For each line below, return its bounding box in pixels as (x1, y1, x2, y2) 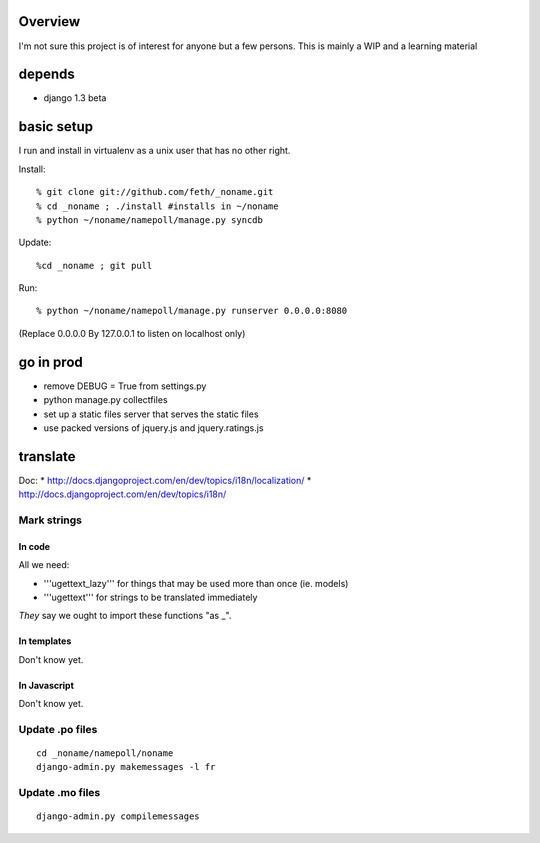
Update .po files (18, 722, 98, 736)
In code (18, 540, 50, 552)
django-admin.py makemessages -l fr (36, 761, 216, 773)
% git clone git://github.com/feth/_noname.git (36, 186, 274, 198)
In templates (18, 635, 72, 647)
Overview (18, 13, 81, 30)
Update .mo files (18, 786, 101, 800)
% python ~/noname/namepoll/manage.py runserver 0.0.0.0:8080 (36, 305, 348, 317)
